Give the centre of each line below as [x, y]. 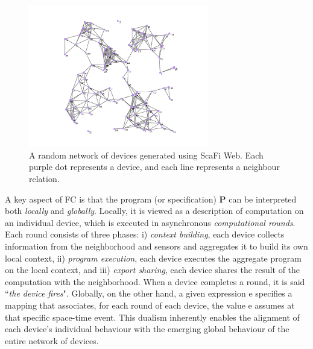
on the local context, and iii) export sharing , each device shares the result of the [153, 270]
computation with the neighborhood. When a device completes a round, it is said [155, 281]
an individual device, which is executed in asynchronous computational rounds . [150, 222]
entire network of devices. [52, 340]
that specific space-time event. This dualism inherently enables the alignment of [152, 317]
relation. [44, 178]
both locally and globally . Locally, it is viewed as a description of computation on [154, 211]
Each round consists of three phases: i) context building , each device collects [145, 234]
